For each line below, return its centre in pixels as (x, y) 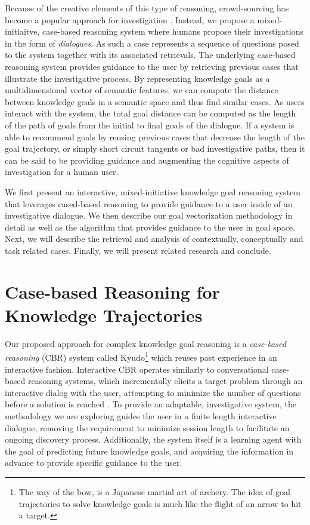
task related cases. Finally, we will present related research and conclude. (138, 250)
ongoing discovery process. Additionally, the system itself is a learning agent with (153, 439)
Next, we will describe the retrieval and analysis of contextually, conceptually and (154, 239)
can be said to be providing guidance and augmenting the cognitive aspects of (147, 160)
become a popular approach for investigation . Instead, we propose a (130, 19)
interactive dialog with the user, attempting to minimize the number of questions (153, 392)
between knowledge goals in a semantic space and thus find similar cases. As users (155, 101)
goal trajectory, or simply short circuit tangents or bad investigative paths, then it (155, 148)
